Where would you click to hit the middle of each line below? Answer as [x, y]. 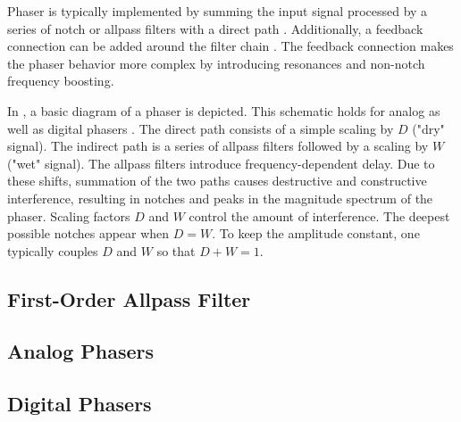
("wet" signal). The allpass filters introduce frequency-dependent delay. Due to [221, 163]
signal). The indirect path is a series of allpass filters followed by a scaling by [218, 146]
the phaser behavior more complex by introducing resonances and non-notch [216, 63]
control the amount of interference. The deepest [319, 215]
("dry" [428, 128]
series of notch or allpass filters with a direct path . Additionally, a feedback [215, 28]
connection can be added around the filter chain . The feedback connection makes [230, 46]
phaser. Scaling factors [69, 215]
